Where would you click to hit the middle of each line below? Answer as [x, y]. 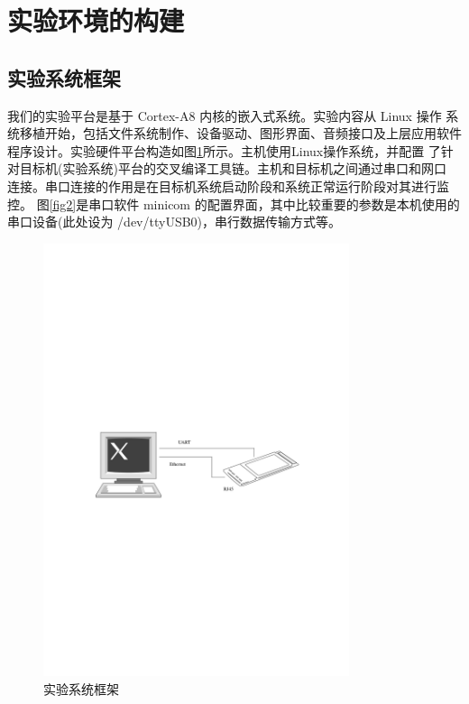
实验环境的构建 [96, 20]
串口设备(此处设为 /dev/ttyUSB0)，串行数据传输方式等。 [175, 222]
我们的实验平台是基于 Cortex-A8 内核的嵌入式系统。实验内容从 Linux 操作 [225, 115]
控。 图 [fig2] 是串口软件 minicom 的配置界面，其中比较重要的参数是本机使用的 [234, 204]
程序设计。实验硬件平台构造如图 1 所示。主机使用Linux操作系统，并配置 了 [224, 150]
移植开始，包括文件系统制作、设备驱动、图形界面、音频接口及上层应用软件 [240, 133]
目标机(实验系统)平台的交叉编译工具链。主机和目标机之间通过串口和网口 [233, 168]
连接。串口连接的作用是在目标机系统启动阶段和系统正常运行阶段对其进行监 [228, 185]
